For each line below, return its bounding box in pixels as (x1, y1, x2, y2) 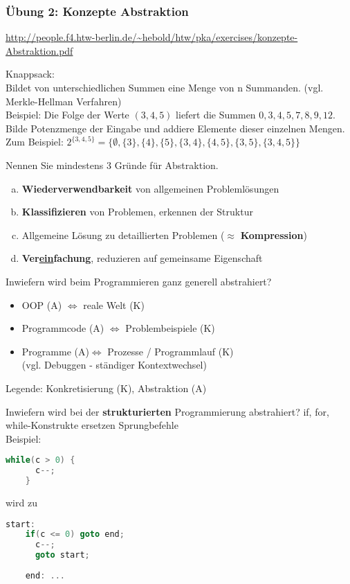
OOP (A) (21, 297, 62, 312)
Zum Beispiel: (6, 134, 64, 149)
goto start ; (35, 550, 90, 560)
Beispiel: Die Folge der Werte (6, 107, 129, 122)
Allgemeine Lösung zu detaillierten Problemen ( (21, 227, 225, 242)
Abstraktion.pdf (6, 43, 73, 57)
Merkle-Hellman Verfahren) (6, 94, 122, 108)
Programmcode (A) (21, 321, 104, 335)
